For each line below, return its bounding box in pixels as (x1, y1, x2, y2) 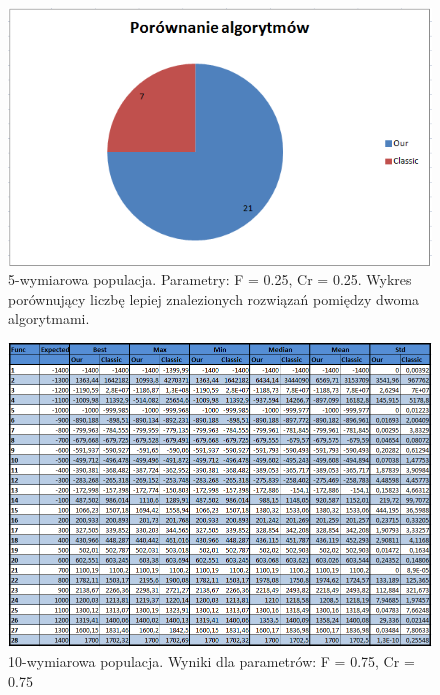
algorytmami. (8, 308, 90, 329)
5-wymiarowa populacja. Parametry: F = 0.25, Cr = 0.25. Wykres (8, 269, 412, 290)
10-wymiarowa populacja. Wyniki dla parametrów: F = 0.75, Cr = (8, 650, 415, 671)
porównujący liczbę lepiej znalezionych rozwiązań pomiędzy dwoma (8, 288, 420, 309)
